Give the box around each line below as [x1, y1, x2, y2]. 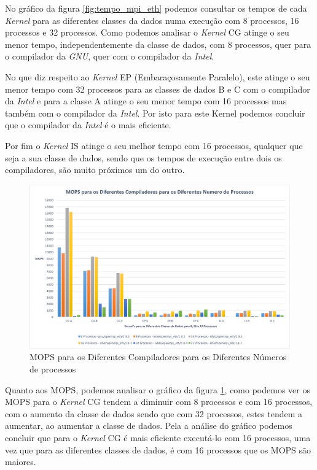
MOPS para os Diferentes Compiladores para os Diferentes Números [29, 350, 287, 363]
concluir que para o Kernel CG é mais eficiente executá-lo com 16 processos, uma [5, 431, 311, 444]
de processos [29, 362, 76, 375]
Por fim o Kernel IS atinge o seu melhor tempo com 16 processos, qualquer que [5, 139, 303, 152]
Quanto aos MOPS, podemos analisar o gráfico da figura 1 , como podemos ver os [5, 383, 310, 396]
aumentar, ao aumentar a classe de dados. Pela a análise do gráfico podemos [5, 419, 292, 432]
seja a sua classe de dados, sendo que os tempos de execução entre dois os [5, 151, 282, 164]
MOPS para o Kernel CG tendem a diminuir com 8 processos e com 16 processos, [5, 395, 313, 408]
